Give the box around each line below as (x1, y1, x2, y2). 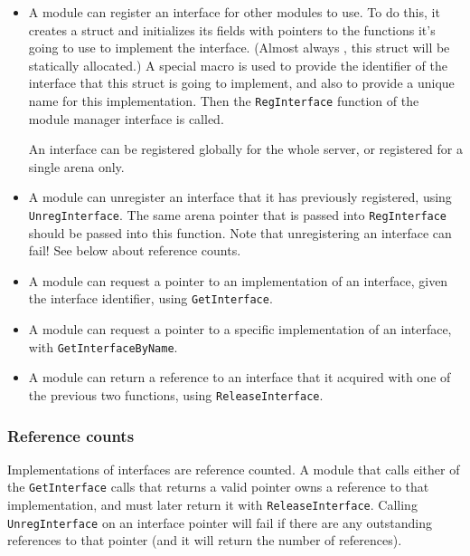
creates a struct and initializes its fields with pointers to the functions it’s (28, 20, 436, 39)
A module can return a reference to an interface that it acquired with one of (28, 368, 451, 387)
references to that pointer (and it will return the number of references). (7, 531, 402, 550)
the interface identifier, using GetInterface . (28, 289, 273, 308)
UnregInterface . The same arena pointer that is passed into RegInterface (28, 206, 447, 224)
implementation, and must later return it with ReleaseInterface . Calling (7, 495, 418, 514)
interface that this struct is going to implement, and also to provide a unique (28, 73, 455, 92)
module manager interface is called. (28, 109, 224, 128)
